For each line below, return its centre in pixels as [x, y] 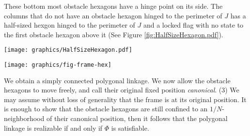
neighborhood [24, 118]
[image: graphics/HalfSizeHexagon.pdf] [68, 50]
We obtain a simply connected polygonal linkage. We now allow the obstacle [117, 80]
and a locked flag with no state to [193, 25]
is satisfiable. [130, 128]
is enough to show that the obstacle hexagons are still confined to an [106, 109]
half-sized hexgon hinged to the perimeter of [70, 25]
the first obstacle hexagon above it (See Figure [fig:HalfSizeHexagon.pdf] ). [114, 34]
